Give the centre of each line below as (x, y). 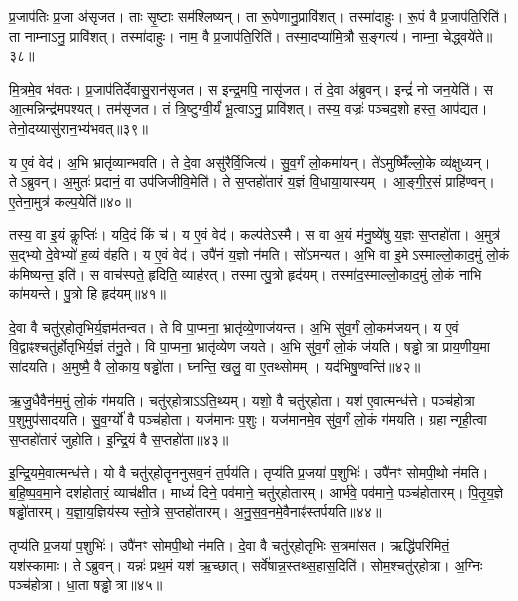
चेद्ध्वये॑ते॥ (467, 35)
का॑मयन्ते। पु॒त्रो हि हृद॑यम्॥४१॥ (88, 293)
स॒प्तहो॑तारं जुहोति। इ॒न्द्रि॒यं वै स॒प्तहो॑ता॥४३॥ (119, 438)
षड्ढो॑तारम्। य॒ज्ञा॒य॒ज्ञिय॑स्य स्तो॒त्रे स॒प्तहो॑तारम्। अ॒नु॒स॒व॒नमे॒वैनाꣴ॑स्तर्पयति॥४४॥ (195, 511)
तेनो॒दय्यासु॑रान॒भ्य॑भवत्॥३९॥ (78, 127)
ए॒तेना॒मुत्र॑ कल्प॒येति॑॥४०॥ (70, 200)
